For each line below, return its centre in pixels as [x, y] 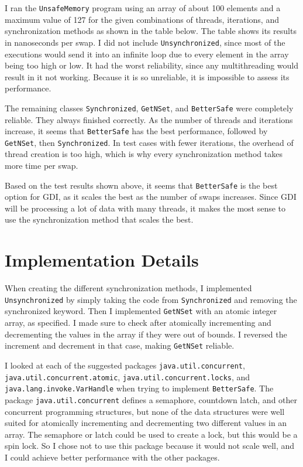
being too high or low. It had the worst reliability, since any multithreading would [152, 65]
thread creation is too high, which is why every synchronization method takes [144, 154]
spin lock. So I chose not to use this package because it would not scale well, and [150, 446]
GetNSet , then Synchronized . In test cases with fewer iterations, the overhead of [149, 142]
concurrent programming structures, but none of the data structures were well [145, 411]
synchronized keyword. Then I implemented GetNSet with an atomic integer [141, 311]
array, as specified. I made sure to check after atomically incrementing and [138, 323]
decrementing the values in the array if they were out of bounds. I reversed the [146, 334]
